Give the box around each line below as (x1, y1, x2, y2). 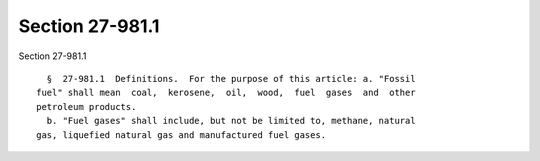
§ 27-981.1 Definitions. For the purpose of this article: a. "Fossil (46, 73, 416, 84)
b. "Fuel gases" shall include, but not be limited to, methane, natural (46, 115, 416, 127)
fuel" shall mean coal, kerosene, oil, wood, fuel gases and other (36, 87, 416, 99)
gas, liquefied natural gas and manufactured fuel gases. (36, 129, 327, 140)
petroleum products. (36, 101, 137, 112)
